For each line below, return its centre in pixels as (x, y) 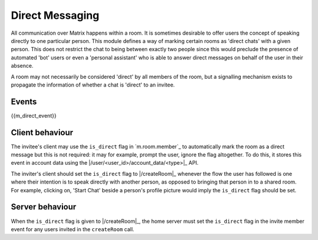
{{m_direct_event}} (34, 115)
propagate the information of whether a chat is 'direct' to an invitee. (93, 85)
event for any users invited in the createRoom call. (73, 229)
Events (24, 101)
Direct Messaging (55, 15)
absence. (22, 66)
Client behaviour (42, 132)
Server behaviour (44, 207)
